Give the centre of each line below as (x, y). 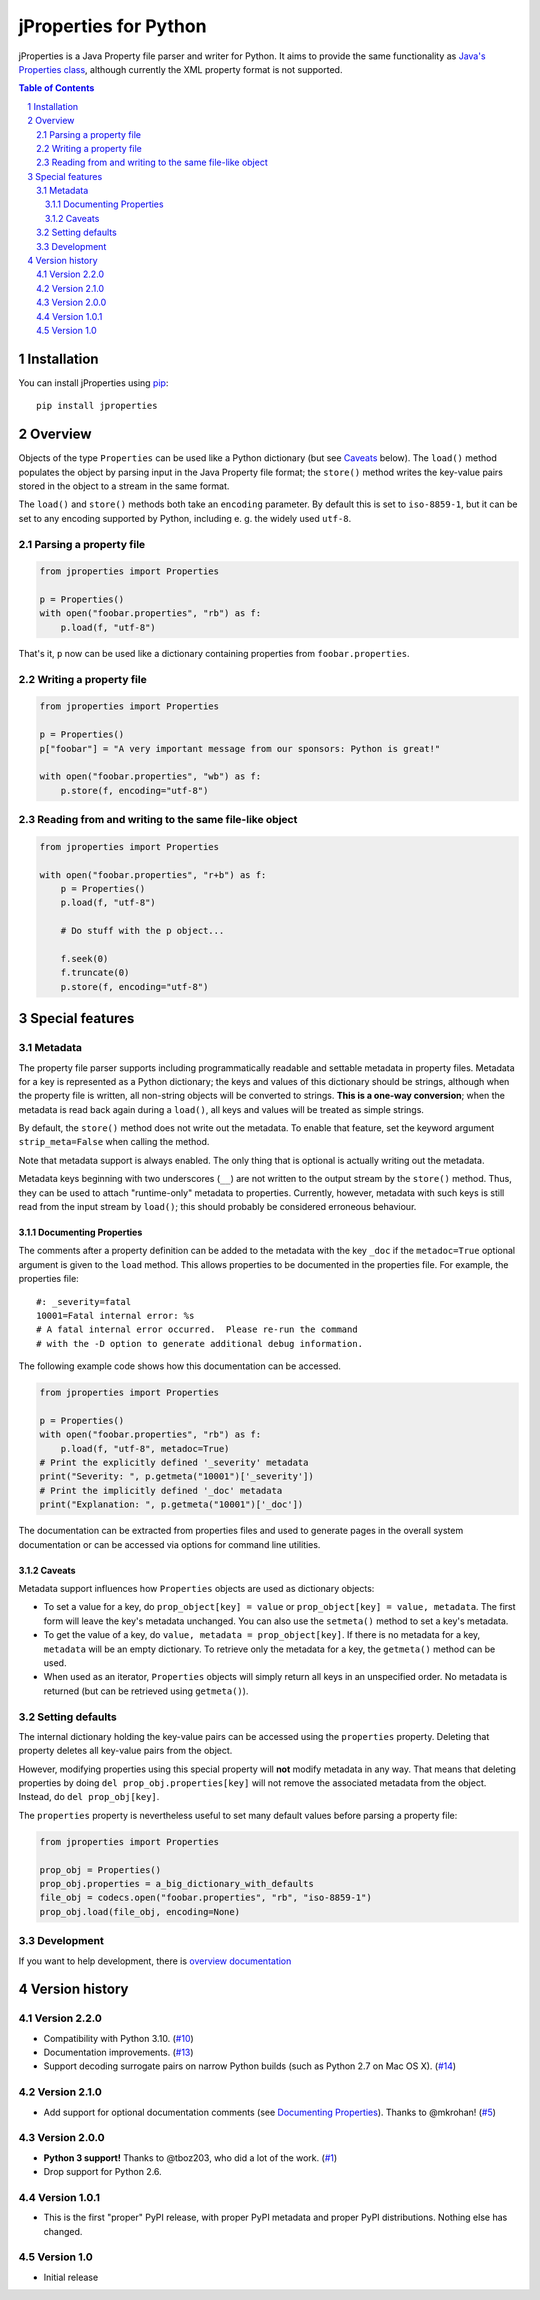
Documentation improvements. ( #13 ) (118, 2052)
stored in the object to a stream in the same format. (124, 486)
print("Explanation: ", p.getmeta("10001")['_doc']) (171, 1504)
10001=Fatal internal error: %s (115, 1315)
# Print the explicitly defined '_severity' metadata (174, 1463)
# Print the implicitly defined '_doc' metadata (161, 1490)
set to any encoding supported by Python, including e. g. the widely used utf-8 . (185, 518)
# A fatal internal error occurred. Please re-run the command (197, 1329)
